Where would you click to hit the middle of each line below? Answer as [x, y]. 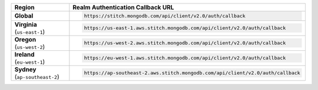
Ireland [24, 54]
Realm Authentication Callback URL [123, 7]
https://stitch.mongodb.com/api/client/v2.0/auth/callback [165, 15]
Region [24, 7]
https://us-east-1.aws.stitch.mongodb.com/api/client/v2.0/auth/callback [185, 28]
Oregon [25, 39]
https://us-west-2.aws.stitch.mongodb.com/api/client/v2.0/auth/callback [185, 43]
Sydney [25, 69]
